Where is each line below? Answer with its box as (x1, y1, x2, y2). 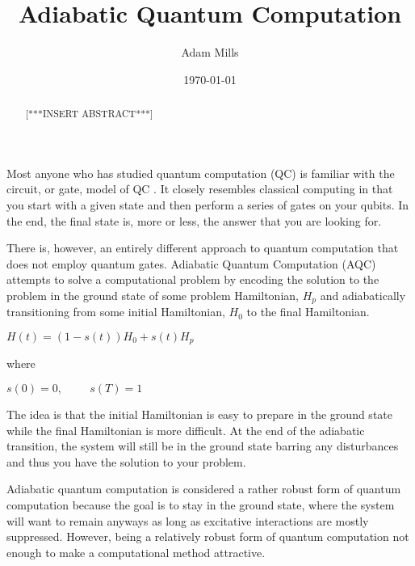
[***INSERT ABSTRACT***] (25, 107, 153, 120)
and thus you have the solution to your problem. (6, 453, 246, 470)
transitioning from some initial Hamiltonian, (6, 303, 225, 320)
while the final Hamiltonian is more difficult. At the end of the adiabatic (6, 421, 365, 438)
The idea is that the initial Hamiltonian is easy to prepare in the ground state (6, 406, 392, 423)
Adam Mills (181, 44, 239, 61)
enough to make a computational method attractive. (6, 543, 266, 560)
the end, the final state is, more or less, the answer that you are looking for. (6, 212, 382, 229)
